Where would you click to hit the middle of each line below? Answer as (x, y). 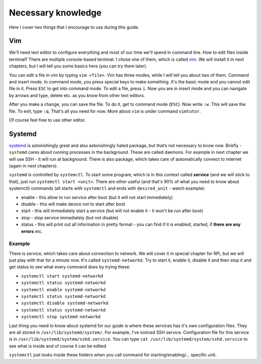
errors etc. (32, 231)
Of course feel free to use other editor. (47, 120)
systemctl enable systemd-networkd (64, 290)
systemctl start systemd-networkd (62, 276)
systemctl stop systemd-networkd (61, 317)
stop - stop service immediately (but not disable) (70, 217)
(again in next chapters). (33, 166)
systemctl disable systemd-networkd (65, 303)
